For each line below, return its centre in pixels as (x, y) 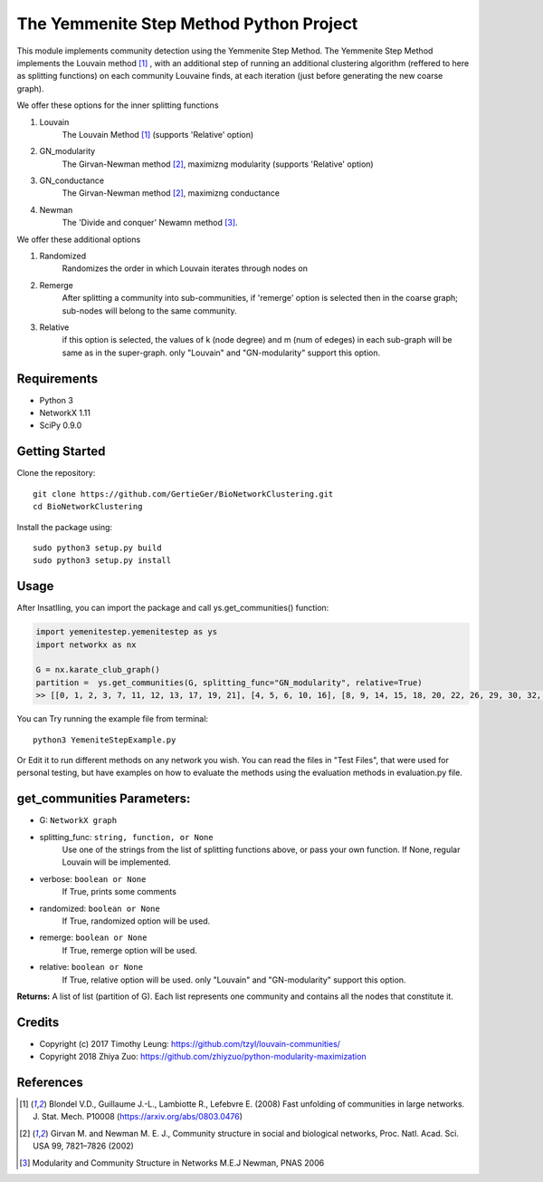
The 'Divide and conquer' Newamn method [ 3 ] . (150, 223)
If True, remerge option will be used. (130, 950)
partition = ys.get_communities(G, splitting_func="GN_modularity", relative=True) (229, 683)
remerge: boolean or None (93, 937)
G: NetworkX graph (78, 820)
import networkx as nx (86, 644)
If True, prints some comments (119, 892)
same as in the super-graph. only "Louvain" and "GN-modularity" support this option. (221, 353)
